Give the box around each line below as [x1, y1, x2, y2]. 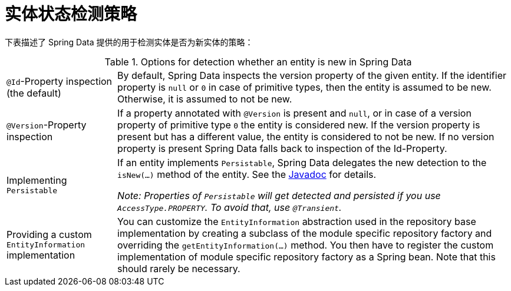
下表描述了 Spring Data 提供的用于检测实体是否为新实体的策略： [5, 37, 253, 47]
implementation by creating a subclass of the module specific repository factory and [117, 227, 492, 239]
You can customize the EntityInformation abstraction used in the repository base [117, 215, 476, 227]
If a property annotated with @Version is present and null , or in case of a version [117, 107, 472, 119]
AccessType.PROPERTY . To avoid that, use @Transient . [117, 201, 342, 213]
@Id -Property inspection [6, 75, 113, 87]
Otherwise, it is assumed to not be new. [117, 92, 292, 105]
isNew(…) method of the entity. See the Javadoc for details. [117, 168, 377, 180]
